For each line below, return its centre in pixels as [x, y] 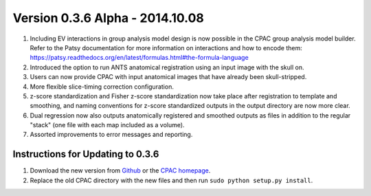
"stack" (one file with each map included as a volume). [107, 125]
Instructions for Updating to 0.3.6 [86, 154]
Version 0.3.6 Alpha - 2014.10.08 [108, 18]
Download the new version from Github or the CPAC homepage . [120, 171]
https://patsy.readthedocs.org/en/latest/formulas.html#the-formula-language [139, 58]
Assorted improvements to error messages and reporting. [111, 135]
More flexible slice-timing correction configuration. [102, 87]
